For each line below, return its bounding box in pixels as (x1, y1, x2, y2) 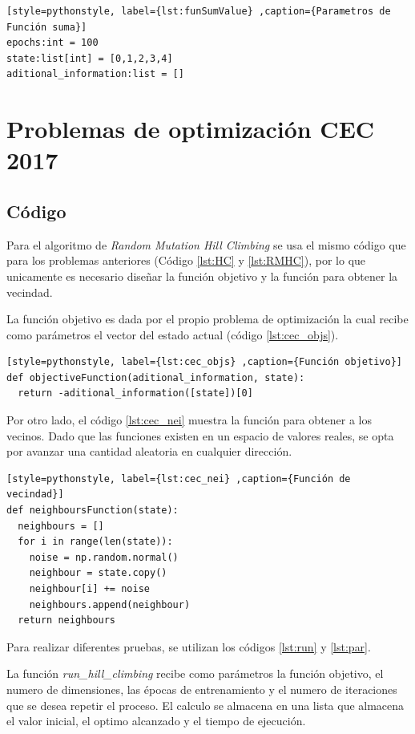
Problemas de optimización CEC (6, 112, 375, 145)
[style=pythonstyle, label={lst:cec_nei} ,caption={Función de (6, 472, 351, 485)
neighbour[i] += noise (29, 583, 150, 595)
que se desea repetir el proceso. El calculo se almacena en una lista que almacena (6, 696, 405, 713)
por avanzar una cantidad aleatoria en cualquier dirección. (6, 443, 292, 460)
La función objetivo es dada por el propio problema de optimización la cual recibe (6, 310, 409, 327)
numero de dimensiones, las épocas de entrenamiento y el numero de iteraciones (6, 680, 397, 697)
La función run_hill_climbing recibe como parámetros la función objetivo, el (6, 665, 384, 682)
